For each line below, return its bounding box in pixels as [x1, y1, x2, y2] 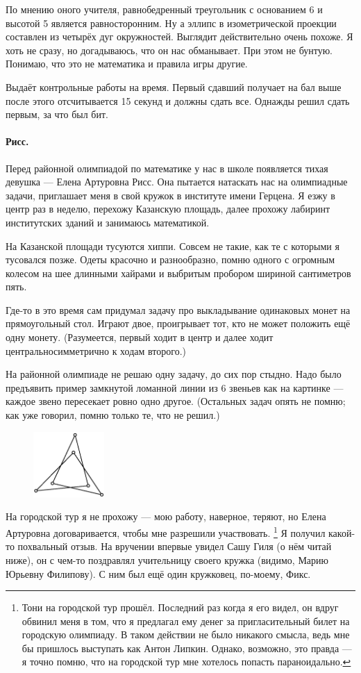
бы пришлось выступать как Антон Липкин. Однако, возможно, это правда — [22, 640, 352, 655]
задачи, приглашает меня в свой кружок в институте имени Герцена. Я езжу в [6, 188, 335, 202]
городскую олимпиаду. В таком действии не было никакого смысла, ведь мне [22, 627, 350, 642]
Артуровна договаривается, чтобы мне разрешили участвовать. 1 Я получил [6, 524, 326, 540]
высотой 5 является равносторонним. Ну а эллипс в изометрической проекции [6, 15, 337, 30]
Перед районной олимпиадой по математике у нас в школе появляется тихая [6, 160, 328, 175]
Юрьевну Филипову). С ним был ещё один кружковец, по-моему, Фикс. [6, 566, 311, 581]
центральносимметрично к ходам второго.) [6, 343, 186, 358]
